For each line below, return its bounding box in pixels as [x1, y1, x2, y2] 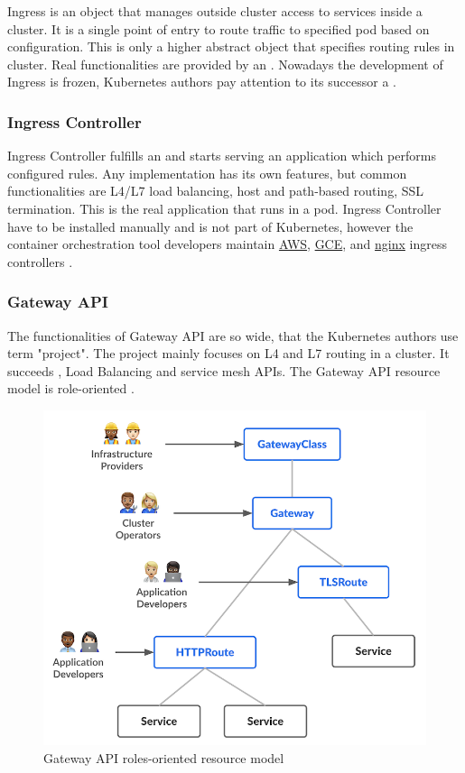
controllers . [7, 252, 73, 271]
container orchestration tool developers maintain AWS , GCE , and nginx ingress [7, 235, 447, 253]
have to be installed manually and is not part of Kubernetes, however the [7, 216, 414, 235]
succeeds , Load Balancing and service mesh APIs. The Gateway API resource [7, 361, 441, 380]
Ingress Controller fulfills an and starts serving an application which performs [7, 146, 436, 165]
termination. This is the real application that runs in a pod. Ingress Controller [7, 198, 442, 217]
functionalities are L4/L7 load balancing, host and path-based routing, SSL [7, 181, 424, 200]
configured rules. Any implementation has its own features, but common [7, 163, 407, 182]
